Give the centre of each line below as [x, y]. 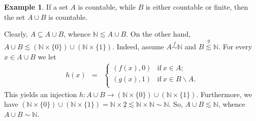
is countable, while [107, 7]
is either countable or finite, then [197, 7]
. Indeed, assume [138, 46]
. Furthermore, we [224, 94]
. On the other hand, [158, 34]
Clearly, [16, 34]
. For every [235, 46]
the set [15, 17]
